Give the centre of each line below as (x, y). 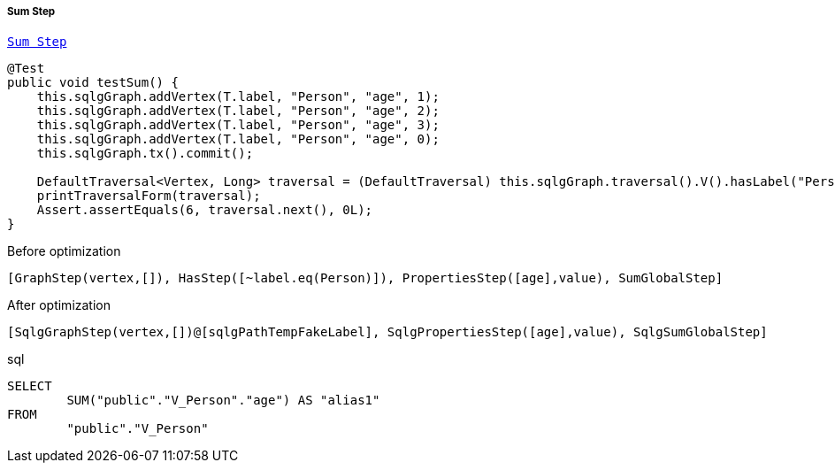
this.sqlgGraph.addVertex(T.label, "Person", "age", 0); (238, 139)
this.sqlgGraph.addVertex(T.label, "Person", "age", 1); (238, 97)
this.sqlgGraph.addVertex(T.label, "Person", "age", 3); (238, 125)
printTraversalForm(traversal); (149, 196)
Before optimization (64, 251)
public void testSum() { (93, 83)
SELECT (30, 386)
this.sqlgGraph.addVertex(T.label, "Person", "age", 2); (238, 111)
